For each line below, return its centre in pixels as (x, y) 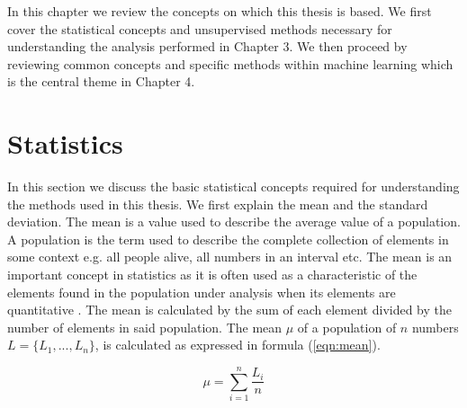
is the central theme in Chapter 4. (101, 81)
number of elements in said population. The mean (145, 327)
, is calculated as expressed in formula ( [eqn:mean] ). (238, 345)
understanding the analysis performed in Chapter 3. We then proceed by (207, 46)
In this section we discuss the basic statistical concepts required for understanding (233, 186)
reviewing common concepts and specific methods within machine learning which (230, 63)
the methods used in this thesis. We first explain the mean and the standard (218, 204)
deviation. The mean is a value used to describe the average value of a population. (234, 222)
